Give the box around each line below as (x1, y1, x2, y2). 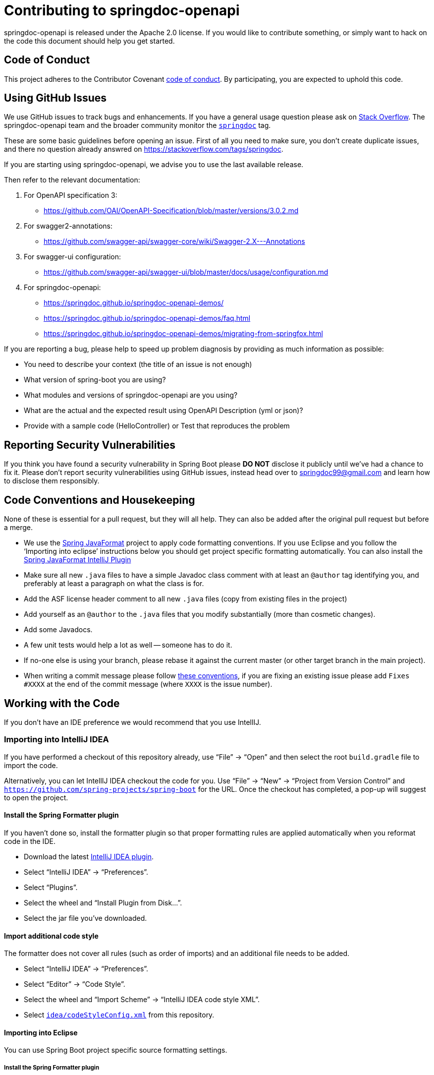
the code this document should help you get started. (4, 36, 175, 45)
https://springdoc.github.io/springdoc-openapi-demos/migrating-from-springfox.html (44, 329, 323, 338)
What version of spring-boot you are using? (24, 375, 166, 384)
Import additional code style (4, 931, 99, 940)
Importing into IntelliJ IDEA (4, 734, 109, 745)
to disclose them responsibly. (4, 477, 100, 485)
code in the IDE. (4, 836, 55, 845)
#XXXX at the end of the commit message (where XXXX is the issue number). (24, 680, 272, 689)
